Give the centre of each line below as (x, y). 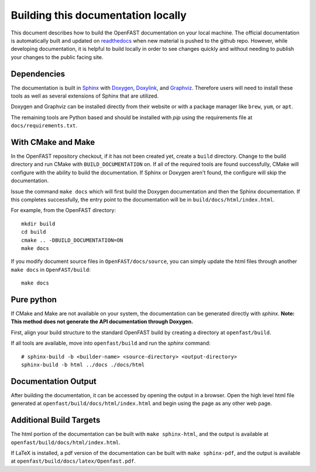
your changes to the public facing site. (57, 57)
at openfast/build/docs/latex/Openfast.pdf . (73, 461)
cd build (34, 232)
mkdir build (38, 224)
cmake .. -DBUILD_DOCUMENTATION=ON (72, 240)
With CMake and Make (53, 142)
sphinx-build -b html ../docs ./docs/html (83, 365)
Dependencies (38, 74)
